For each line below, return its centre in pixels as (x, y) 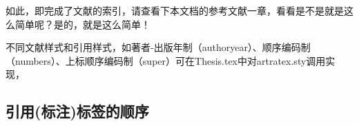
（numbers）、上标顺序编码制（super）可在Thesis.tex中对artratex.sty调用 (166, 60)
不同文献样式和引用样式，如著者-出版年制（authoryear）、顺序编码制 (158, 47)
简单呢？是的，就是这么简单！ (83, 24)
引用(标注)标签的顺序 (77, 111)
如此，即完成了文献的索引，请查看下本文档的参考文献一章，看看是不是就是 (175, 10)
